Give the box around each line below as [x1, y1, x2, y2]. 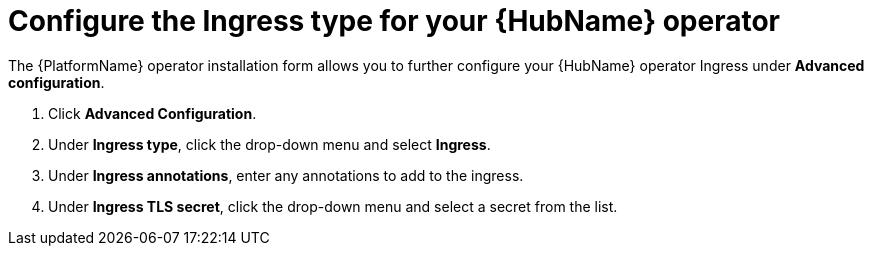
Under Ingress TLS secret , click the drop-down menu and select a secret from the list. [48, 197, 618, 215]
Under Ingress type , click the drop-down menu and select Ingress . [48, 135, 491, 153]
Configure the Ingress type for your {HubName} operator [8, 4, 780, 38]
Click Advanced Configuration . [48, 104, 257, 122]
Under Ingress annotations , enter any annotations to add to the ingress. [48, 166, 524, 184]
